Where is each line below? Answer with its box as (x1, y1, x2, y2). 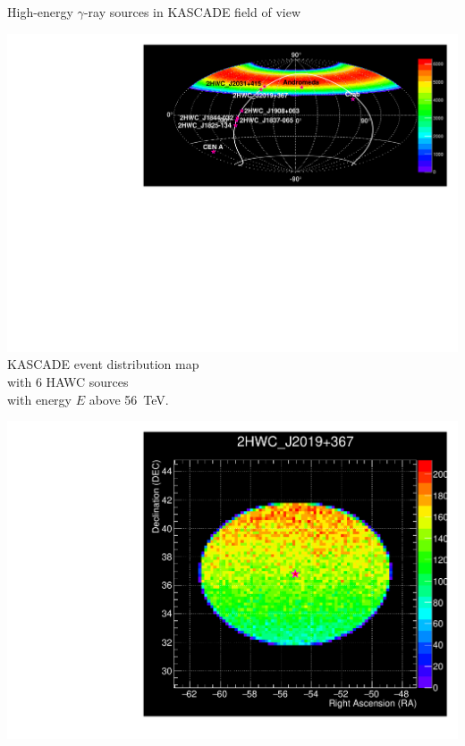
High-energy (7, 3, 73, 21)
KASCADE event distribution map (7, 355, 199, 373)
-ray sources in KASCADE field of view (83, 3, 300, 21)
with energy (7, 390, 72, 408)
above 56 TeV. (89, 390, 169, 408)
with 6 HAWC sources (7, 372, 129, 390)
